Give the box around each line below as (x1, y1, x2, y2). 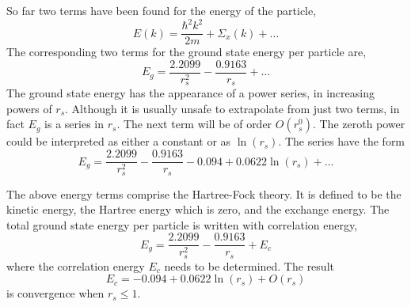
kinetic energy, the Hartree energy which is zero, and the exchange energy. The (6, 201, 390, 218)
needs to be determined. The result (164, 257, 334, 274)
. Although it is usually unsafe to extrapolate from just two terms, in (65, 100, 400, 116)
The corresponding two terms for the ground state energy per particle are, (6, 44, 367, 60)
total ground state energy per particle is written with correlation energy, (6, 216, 358, 233)
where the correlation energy (6, 257, 145, 274)
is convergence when (6, 285, 105, 301)
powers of (6, 100, 52, 116)
